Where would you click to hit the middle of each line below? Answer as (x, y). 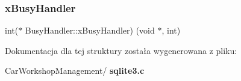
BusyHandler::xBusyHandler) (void (90, 30)
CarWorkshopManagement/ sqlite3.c (75, 70)
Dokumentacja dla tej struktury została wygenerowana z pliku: (121, 50)
